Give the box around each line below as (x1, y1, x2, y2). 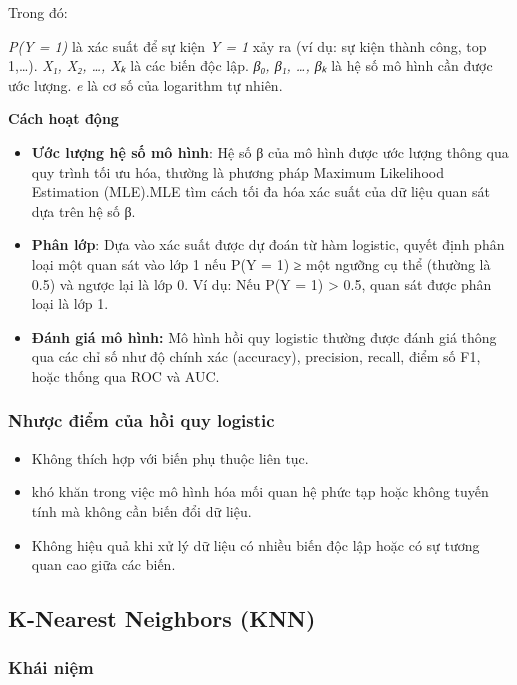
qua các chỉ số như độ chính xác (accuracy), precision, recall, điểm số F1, (31, 346, 481, 367)
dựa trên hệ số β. (31, 200, 136, 221)
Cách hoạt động (8, 108, 119, 129)
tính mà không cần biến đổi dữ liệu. (31, 500, 252, 521)
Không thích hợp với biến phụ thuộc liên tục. (31, 447, 309, 468)
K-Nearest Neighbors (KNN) (8, 603, 316, 634)
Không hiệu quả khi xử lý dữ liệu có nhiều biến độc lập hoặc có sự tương (31, 534, 480, 555)
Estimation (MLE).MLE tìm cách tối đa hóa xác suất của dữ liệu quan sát (31, 181, 490, 202)
